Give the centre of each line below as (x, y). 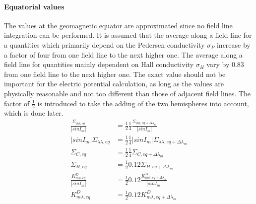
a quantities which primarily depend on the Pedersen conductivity (104, 44)
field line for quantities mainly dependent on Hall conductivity (99, 64)
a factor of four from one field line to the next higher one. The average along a (123, 54)
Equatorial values (34, 6)
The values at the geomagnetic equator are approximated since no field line (118, 25)
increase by (233, 44)
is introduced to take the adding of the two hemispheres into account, (143, 103)
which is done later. (34, 113)
